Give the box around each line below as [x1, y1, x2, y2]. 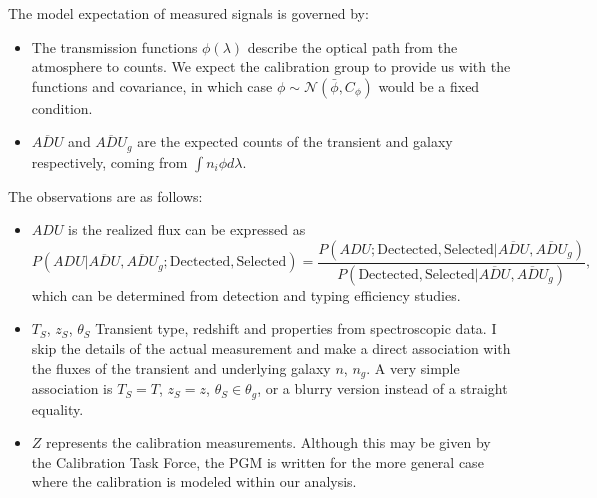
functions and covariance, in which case [31, 75, 273, 96]
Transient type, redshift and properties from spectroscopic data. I [95, 318, 497, 339]
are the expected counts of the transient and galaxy [137, 131, 453, 152]
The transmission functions [31, 36, 198, 57]
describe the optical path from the [247, 36, 458, 57]
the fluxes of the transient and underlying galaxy [31, 357, 331, 378]
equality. [31, 398, 84, 419]
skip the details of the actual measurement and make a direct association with [31, 338, 511, 359]
